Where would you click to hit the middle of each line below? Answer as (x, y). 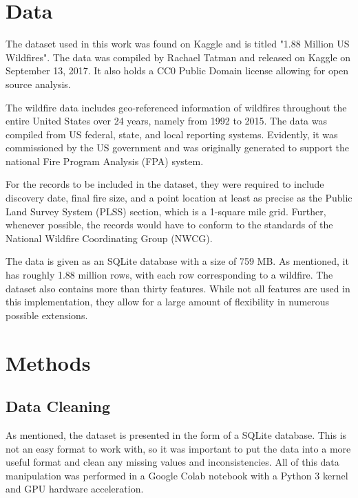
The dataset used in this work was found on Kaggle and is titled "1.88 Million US (178, 44)
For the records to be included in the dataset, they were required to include (165, 184)
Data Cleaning (58, 406)
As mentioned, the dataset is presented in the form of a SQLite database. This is (176, 434)
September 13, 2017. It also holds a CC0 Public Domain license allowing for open (177, 71)
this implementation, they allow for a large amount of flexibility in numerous (168, 302)
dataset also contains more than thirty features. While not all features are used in (178, 288)
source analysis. (38, 84)
